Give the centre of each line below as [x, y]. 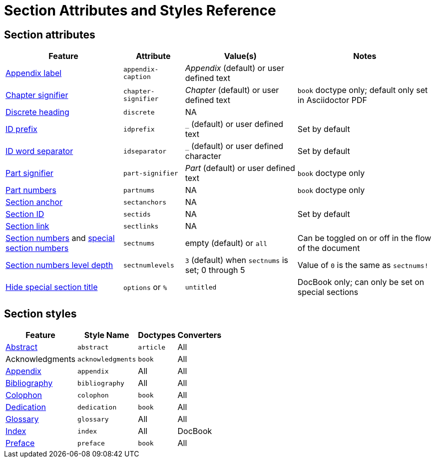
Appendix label [34, 73]
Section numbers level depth [59, 265]
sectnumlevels [149, 265]
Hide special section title [52, 287]
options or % [145, 287]
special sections [328, 292]
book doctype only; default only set [363, 90]
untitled [201, 287]
